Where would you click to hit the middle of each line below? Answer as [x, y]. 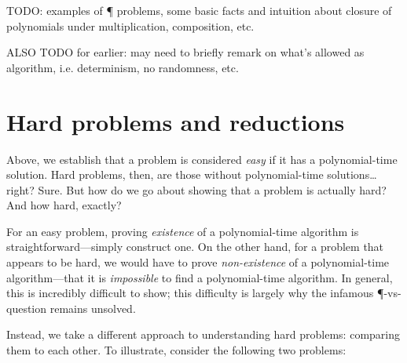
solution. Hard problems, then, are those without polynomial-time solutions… [192, 174]
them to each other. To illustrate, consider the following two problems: [176, 350]
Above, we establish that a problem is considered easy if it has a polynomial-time [202, 159]
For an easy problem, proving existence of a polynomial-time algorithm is [183, 231]
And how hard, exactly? [64, 205]
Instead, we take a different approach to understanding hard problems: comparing [203, 334]
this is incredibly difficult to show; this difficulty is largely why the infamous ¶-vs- [204, 293]
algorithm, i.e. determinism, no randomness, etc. [123, 67]
